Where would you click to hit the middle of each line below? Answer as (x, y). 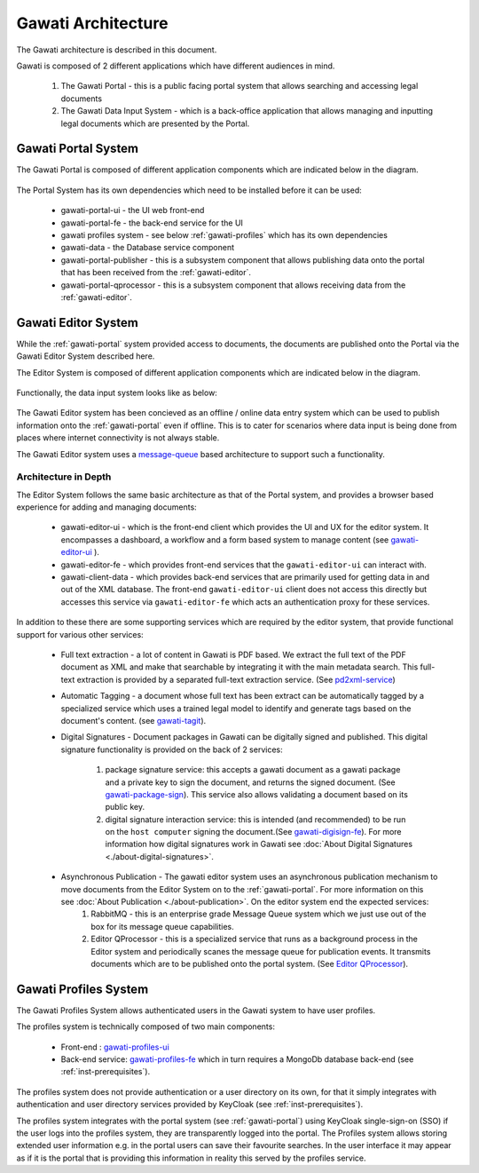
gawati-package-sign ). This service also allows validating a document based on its (256, 794)
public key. (125, 807)
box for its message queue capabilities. (162, 926)
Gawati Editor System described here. (86, 356)
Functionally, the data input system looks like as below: (117, 392)
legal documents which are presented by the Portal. (155, 123)
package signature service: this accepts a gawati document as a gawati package (253, 770)
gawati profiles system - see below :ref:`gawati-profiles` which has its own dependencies (224, 234)
